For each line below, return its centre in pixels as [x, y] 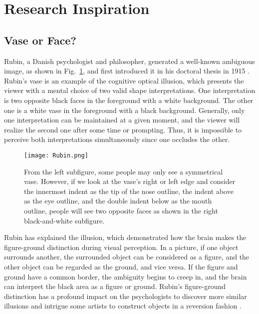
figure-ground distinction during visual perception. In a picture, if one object [121, 247]
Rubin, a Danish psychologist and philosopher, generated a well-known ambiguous [129, 61]
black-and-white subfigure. [64, 220]
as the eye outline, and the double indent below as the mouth [118, 201]
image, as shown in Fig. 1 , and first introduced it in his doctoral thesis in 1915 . [127, 71]
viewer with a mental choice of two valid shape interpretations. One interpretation [130, 90]
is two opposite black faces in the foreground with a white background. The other [129, 100]
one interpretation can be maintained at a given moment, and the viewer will [122, 120]
